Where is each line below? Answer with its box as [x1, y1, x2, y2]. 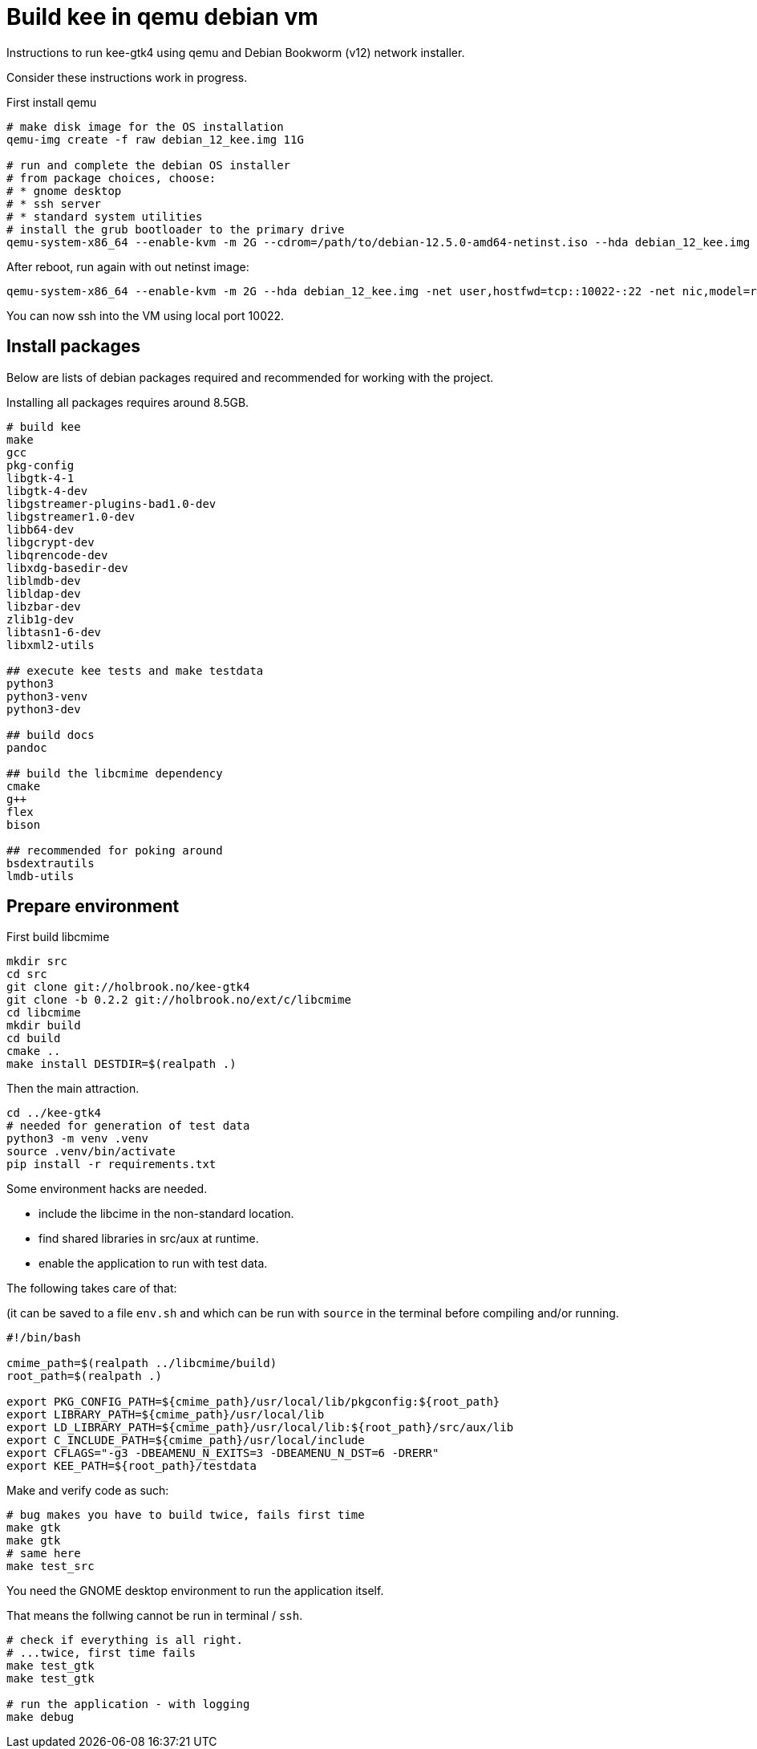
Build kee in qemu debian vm [6, 3, 318, 30]
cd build [6, 1032, 61, 1045]
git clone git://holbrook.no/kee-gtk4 [6, 980, 250, 994]
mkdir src [6, 955, 67, 968]
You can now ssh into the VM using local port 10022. [6, 308, 285, 323]
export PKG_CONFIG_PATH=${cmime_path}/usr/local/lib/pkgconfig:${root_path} [6, 1395, 500, 1409]
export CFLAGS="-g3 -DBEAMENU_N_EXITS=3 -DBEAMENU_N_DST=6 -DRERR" [6, 1447, 439, 1460]
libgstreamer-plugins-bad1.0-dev [6, 497, 217, 510]
